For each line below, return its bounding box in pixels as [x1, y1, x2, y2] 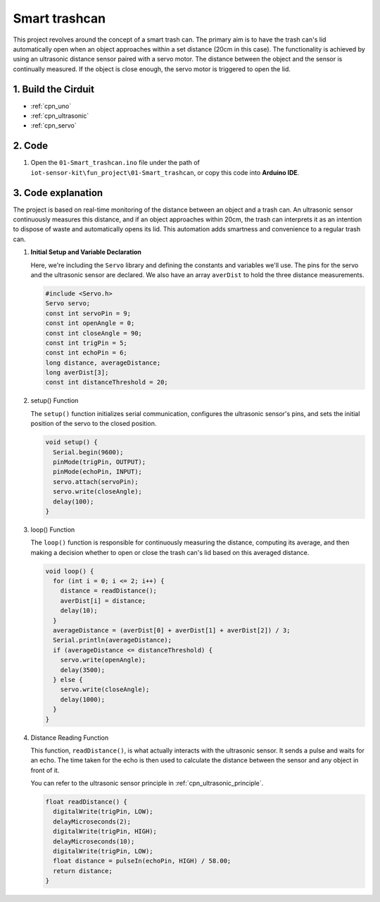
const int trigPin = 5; [45, 339, 128, 347]
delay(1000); [60, 695, 106, 703]
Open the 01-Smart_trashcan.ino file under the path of [30, 159, 201, 167]
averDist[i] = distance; [60, 597, 146, 604]
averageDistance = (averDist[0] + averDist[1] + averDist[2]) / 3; [53, 626, 291, 635]
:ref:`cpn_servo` [30, 121, 77, 130]
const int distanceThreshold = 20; [45, 378, 168, 386]
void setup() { [45, 438, 98, 446]
